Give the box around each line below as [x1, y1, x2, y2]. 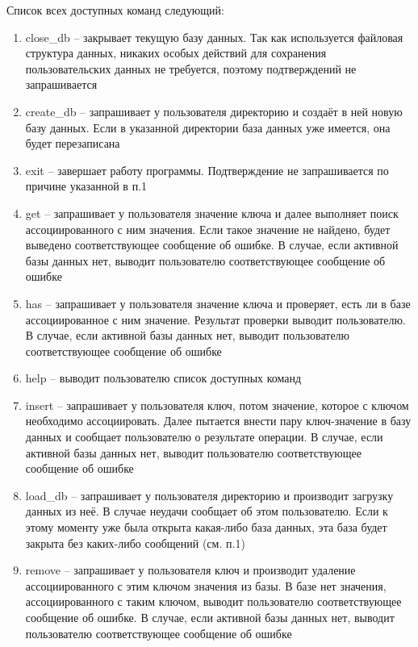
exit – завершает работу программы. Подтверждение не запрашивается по [25, 161, 389, 178]
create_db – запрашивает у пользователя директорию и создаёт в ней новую [25, 102, 403, 119]
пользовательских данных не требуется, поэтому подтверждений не [25, 60, 357, 77]
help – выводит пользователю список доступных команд [25, 369, 302, 386]
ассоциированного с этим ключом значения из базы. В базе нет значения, [25, 577, 387, 594]
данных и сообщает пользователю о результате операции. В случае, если [25, 428, 383, 445]
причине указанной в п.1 [25, 177, 148, 194]
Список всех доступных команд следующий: [6, 2, 224, 18]
